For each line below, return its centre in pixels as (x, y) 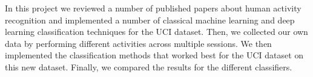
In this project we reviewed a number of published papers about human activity (153, 8)
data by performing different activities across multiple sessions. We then (138, 43)
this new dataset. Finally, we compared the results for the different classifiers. (149, 66)
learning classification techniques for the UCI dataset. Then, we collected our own (156, 32)
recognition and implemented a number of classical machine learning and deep (150, 20)
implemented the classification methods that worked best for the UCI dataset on (154, 55)
